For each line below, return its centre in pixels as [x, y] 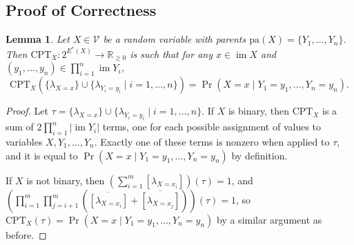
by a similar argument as [269, 219]
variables [24, 141]
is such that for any [171, 53]
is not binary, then [66, 180]
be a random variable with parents [175, 39]
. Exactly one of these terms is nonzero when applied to [212, 141]
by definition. [259, 155]
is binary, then [258, 111]
